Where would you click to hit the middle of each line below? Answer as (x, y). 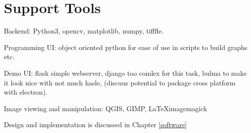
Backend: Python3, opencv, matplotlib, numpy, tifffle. (84, 31)
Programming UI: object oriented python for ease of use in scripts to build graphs (126, 47)
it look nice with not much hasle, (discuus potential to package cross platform (120, 82)
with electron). (26, 92)
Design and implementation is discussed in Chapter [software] (95, 125)
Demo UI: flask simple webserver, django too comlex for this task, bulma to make (125, 73)
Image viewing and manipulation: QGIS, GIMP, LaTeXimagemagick (106, 108)
